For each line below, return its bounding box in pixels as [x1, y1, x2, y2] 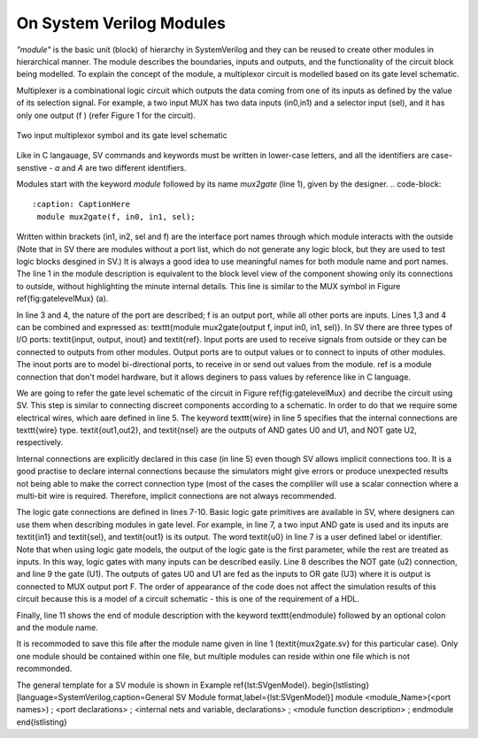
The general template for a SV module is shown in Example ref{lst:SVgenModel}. [16, 680, 310, 690]
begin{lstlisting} [311, 680, 370, 690]
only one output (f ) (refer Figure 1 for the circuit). [16, 110, 197, 120]
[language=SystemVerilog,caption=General [16, 691, 174, 703]
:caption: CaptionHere [32, 199, 131, 210]
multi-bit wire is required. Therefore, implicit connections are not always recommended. [16, 491, 336, 502]
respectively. [16, 437, 64, 448]
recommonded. [16, 664, 73, 674]
